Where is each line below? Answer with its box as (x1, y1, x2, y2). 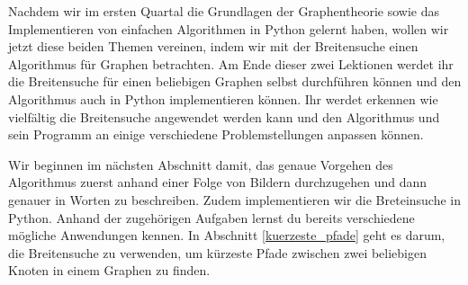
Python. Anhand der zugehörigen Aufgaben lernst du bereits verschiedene (8, 208, 415, 227)
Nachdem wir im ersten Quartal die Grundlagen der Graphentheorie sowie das (8, 2, 440, 20)
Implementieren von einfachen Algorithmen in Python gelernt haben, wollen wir (8, 19, 449, 38)
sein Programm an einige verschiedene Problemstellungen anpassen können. (8, 125, 424, 144)
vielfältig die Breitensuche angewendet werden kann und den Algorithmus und (8, 107, 440, 126)
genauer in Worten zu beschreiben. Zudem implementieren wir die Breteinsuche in (8, 190, 462, 209)
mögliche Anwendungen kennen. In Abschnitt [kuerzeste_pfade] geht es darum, (8, 226, 445, 245)
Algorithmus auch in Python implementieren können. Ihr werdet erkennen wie (8, 89, 438, 108)
